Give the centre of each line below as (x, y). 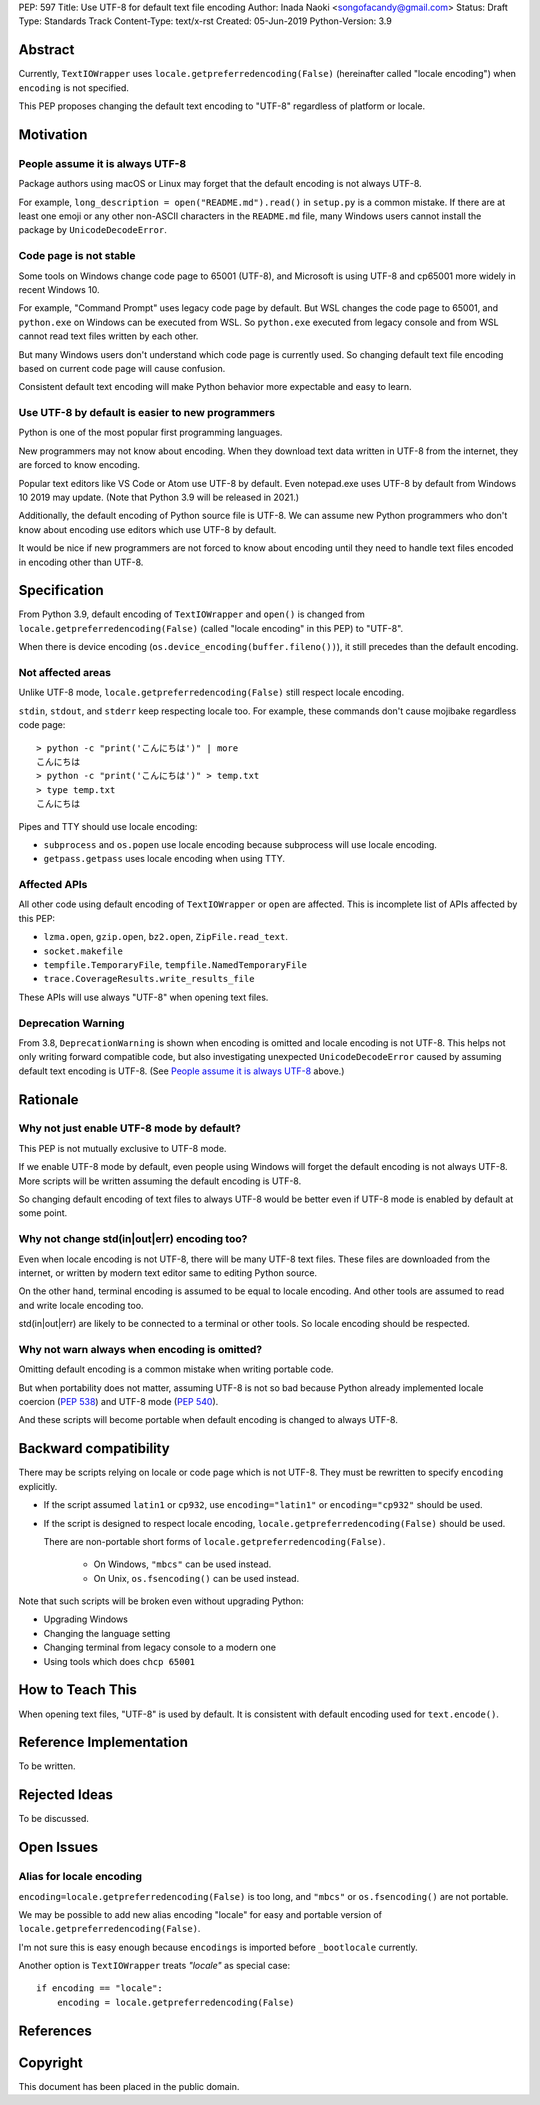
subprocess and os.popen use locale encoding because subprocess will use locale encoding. (240, 844)
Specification (61, 590)
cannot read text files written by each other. (108, 336)
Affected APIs (53, 885)
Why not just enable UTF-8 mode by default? (130, 1128)
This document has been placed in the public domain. (129, 2086)
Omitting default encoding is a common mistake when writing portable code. (176, 1369)
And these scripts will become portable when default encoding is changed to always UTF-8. (208, 1420)
